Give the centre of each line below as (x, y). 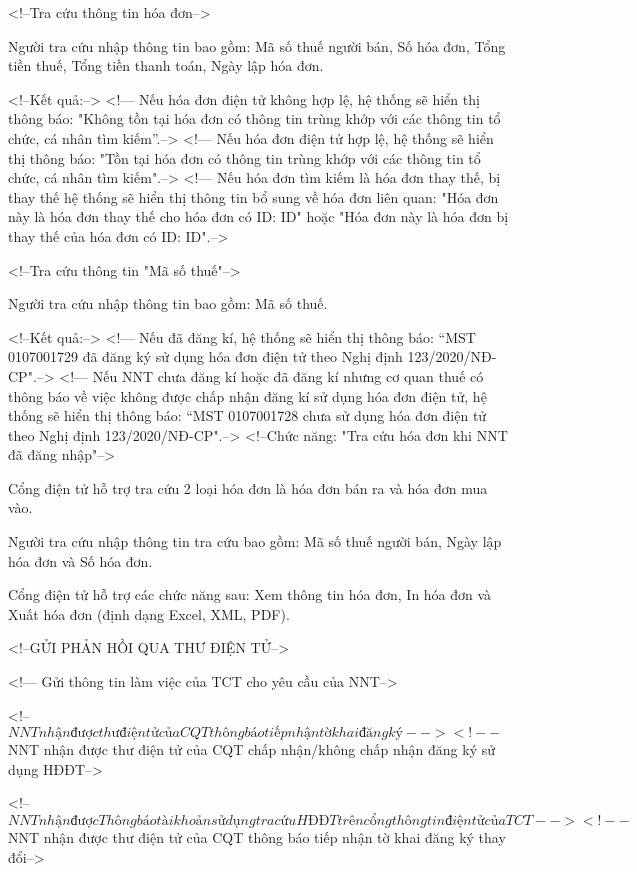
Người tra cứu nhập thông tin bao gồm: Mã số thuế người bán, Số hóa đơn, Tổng (257, 45)
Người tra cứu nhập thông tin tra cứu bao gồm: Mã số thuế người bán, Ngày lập (255, 541)
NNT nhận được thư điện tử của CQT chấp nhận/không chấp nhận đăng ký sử (252, 749)
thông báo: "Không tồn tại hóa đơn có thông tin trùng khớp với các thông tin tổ (254, 118)
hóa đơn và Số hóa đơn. (80, 560)
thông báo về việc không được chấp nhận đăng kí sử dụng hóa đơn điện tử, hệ (247, 395)
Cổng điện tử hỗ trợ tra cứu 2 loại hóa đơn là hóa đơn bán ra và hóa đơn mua (248, 487)
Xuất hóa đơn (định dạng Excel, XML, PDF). (149, 613)
